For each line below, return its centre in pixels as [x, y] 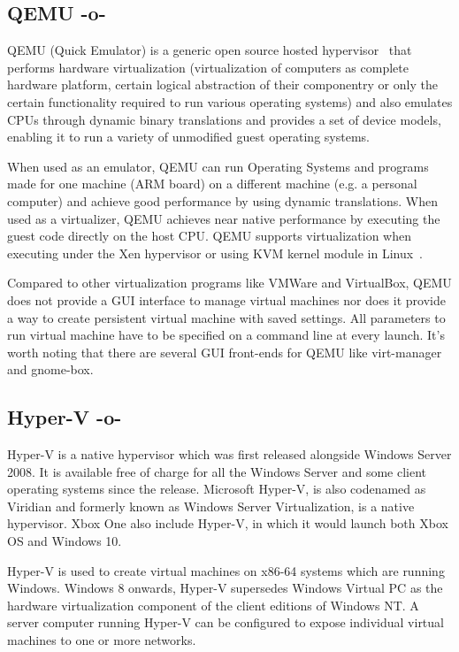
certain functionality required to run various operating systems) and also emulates [230, 101]
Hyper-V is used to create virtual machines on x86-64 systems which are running [226, 570]
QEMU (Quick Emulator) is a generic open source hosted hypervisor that [210, 50]
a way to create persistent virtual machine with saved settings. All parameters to [226, 317]
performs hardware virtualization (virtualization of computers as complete [208, 67]
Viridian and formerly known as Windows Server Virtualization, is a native [211, 506]
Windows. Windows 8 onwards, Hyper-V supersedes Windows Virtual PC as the [225, 588]
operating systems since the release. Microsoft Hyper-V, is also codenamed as [217, 489]
